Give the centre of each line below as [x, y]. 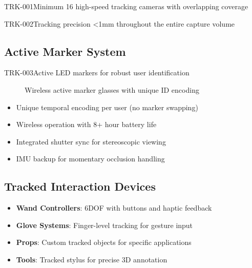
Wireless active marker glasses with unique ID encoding [112, 89]
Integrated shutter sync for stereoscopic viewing [91, 141]
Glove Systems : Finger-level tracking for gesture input [104, 225]
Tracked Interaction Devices [80, 186]
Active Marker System [65, 51]
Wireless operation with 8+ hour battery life [86, 124]
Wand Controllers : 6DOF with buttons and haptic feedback [114, 208]
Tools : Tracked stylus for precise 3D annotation [92, 259]
